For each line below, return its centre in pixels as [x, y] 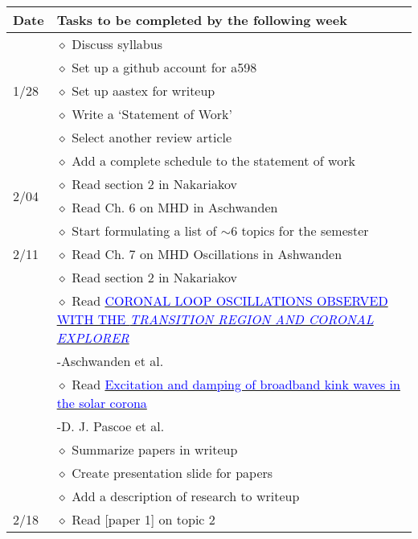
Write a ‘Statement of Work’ [152, 114]
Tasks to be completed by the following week [202, 20]
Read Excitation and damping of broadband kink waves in [236, 384]
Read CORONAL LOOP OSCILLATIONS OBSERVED [230, 300]
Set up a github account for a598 [164, 67]
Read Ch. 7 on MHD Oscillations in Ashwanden [207, 254]
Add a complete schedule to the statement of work [213, 160]
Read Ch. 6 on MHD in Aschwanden [175, 207]
